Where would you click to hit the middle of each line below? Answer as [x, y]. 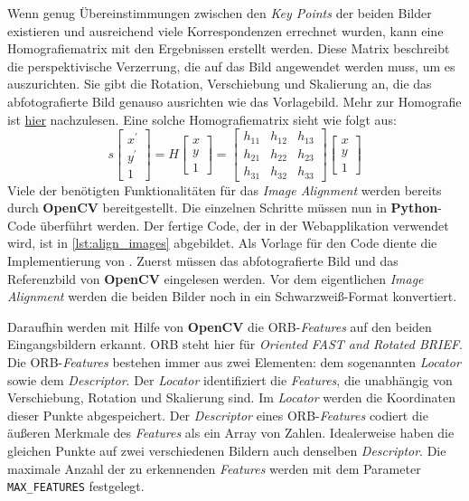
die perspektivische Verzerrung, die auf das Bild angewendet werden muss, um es [231, 66]
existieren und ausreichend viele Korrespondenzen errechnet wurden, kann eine [225, 30]
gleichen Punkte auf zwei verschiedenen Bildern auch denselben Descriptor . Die [227, 450]
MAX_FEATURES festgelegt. [76, 486]
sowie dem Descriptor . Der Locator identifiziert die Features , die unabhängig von [230, 379]
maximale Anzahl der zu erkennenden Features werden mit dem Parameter [214, 468]
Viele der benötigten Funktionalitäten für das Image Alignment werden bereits [225, 189]
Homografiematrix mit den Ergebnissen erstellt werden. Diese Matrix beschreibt [229, 48]
